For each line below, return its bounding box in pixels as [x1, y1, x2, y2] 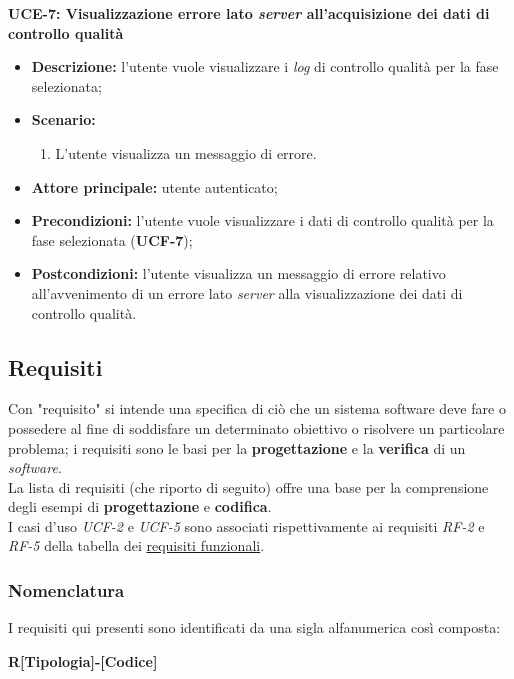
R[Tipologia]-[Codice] [8, 650, 158, 671]
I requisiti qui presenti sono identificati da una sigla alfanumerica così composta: [8, 617, 501, 638]
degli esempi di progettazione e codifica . [8, 496, 272, 517]
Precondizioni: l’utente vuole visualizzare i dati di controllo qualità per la [31, 210, 494, 231]
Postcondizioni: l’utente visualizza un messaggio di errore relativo [31, 263, 446, 284]
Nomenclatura [8, 578, 125, 602]
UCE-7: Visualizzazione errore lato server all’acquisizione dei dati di [8, 3, 490, 23]
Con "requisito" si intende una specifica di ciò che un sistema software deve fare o [8, 398, 506, 419]
